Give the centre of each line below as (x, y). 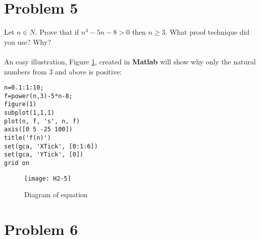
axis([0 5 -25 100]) (39, 130)
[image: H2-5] (48, 178)
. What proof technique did (208, 32)
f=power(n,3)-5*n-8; (39, 96)
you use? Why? (28, 42)
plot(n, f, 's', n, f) (42, 121)
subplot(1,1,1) (29, 113)
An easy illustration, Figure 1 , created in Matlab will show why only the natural (130, 61)
